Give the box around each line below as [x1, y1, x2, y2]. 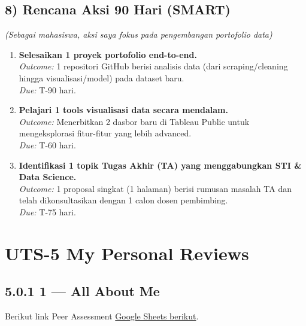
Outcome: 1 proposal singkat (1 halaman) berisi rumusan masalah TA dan [19, 182, 292, 194]
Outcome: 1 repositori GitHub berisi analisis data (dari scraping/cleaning [19, 60, 288, 72]
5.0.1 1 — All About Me [5, 282, 160, 300]
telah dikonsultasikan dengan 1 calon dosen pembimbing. [19, 194, 228, 206]
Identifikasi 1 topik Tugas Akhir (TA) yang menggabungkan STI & [19, 159, 302, 171]
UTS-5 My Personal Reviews [5, 240, 249, 265]
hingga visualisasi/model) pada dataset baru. [19, 71, 184, 84]
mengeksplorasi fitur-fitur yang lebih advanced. [19, 127, 192, 139]
